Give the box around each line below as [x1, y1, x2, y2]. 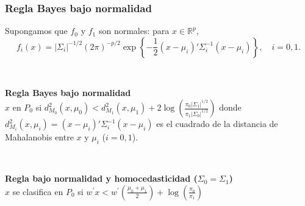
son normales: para [98, 24, 170, 37]
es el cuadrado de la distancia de [156, 117, 278, 129]
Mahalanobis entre [5, 131, 74, 143]
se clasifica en [12, 185, 63, 197]
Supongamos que [5, 24, 68, 37]
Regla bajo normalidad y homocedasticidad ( [5, 172, 198, 185]
